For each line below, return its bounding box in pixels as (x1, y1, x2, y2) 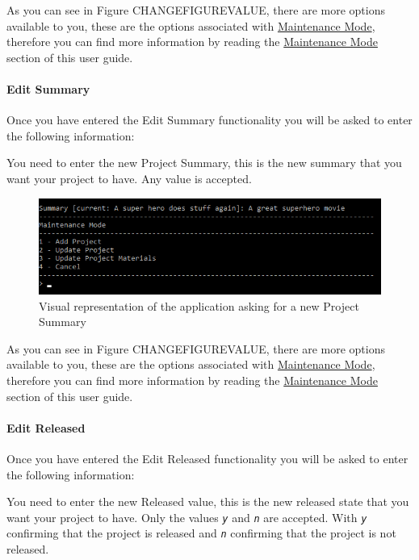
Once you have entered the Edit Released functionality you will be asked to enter (6, 449, 409, 466)
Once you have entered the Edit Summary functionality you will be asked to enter (6, 111, 413, 128)
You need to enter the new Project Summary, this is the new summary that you (6, 154, 402, 171)
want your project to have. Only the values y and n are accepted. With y (6, 508, 367, 525)
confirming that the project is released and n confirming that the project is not (6, 524, 396, 541)
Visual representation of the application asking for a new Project (39, 297, 359, 314)
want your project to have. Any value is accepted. (6, 169, 252, 186)
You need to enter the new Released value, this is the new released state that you (6, 493, 409, 510)
